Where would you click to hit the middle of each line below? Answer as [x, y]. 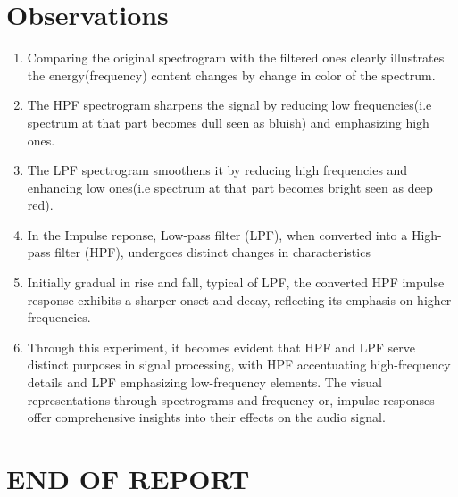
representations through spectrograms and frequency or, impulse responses [231, 399]
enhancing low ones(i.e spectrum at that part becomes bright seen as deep [230, 187]
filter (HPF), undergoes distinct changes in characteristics [212, 252]
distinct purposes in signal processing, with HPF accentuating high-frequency [239, 364]
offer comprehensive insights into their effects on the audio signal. [206, 417]
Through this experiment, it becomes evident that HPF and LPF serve [221, 347]
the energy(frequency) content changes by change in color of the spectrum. [231, 75]
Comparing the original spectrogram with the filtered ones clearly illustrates [236, 58]
